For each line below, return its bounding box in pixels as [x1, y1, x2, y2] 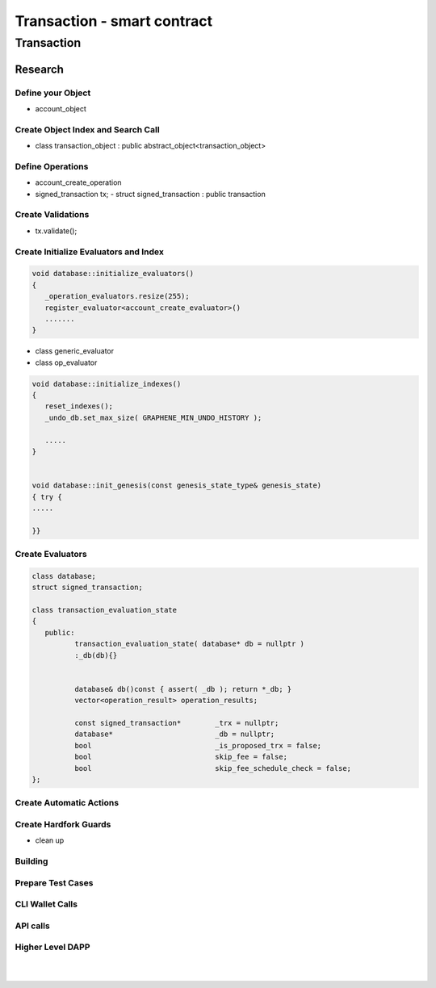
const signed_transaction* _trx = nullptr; [73, 718, 279, 727]
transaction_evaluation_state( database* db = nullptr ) [73, 639, 305, 649]
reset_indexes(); [44, 402, 113, 411]
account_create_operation [35, 178, 122, 187]
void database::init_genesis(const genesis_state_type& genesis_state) [31, 481, 322, 490]
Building [15, 856, 48, 867]
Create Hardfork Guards [15, 818, 111, 830]
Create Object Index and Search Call [15, 123, 161, 135]
